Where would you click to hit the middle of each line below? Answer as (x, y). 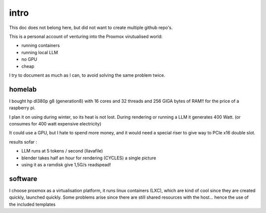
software (23, 179)
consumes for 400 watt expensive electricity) (55, 123)
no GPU (29, 60)
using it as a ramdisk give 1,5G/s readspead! (66, 164)
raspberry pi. (22, 108)
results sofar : (23, 142)
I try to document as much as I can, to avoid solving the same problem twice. (87, 75)
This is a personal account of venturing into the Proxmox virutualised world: (86, 36)
